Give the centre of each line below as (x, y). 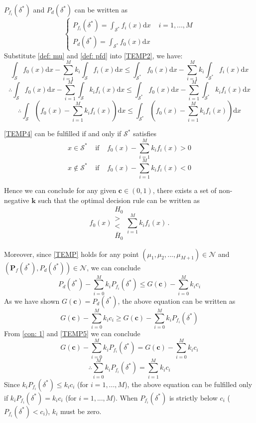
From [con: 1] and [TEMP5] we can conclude (72, 333)
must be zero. (81, 411)
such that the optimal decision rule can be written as (119, 200)
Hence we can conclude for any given (60, 190)
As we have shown (32, 301)
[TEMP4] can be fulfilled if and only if (63, 133)
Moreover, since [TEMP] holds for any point (71, 254)
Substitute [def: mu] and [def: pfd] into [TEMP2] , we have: (93, 55)
